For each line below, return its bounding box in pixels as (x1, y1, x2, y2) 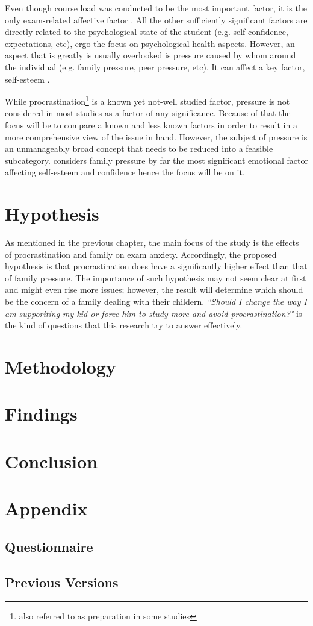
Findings (5, 401, 78, 426)
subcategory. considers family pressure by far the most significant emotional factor (5, 154, 309, 166)
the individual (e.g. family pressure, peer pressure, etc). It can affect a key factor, (5, 60, 305, 73)
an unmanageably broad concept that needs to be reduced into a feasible (5, 142, 273, 155)
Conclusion (5, 448, 98, 473)
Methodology (5, 354, 116, 379)
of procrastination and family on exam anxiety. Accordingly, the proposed (5, 248, 277, 260)
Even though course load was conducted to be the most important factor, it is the (5, 2, 307, 14)
